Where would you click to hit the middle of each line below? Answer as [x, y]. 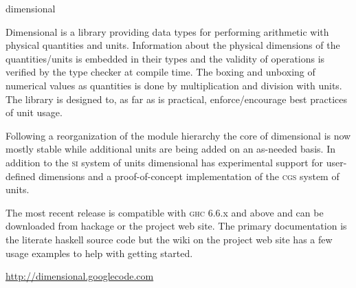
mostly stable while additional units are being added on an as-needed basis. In [171, 149]
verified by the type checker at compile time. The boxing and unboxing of [160, 72]
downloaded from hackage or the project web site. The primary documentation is [176, 226]
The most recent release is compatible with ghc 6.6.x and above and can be [165, 212]
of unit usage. [34, 112]
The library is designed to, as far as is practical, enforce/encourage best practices [176, 99]
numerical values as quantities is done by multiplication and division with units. [174, 85]
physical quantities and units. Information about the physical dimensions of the [173, 45]
